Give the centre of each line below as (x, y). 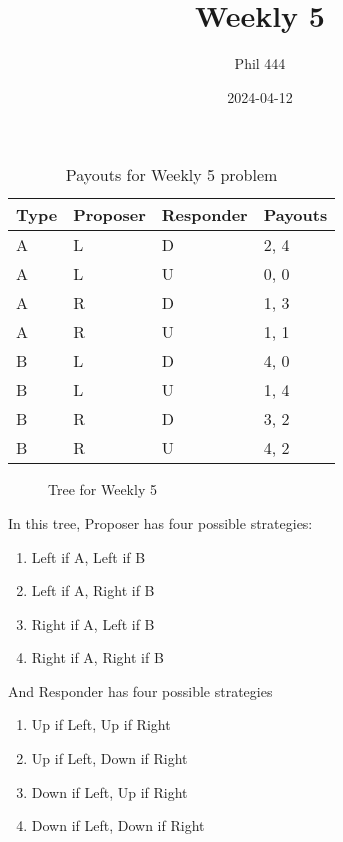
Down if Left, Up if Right (109, 791)
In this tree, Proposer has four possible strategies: (160, 522)
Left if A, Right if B (93, 590)
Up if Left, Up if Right (101, 724)
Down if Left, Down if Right (118, 825)
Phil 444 (260, 63)
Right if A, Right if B (97, 657)
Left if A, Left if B (88, 556)
